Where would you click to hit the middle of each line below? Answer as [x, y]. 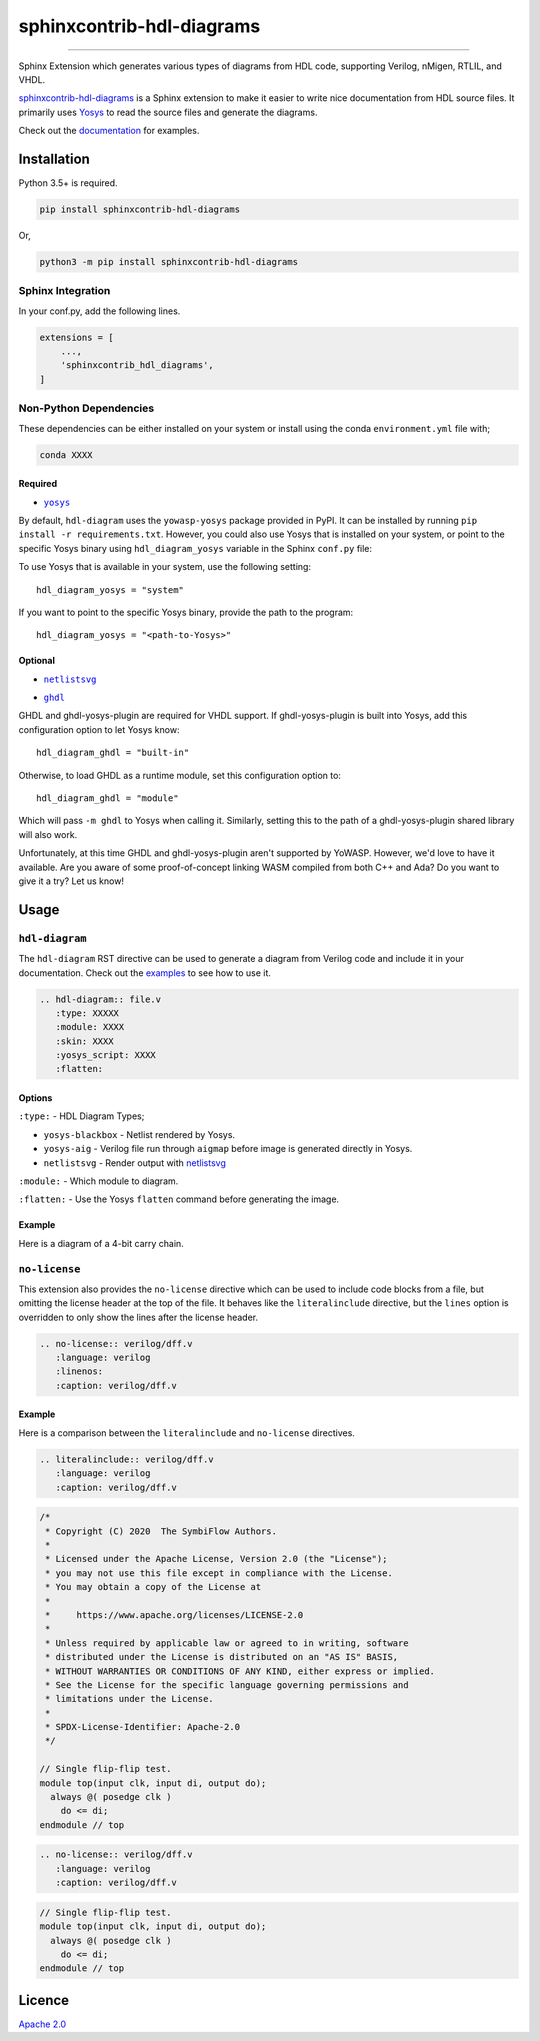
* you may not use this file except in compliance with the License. [219, 1573]
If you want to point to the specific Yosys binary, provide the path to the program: [186, 612]
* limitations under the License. [129, 1699]
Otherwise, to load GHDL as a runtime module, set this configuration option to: [180, 775]
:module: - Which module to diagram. [98, 1181]
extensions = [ [76, 337]
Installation [54, 158]
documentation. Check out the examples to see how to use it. [145, 972]
